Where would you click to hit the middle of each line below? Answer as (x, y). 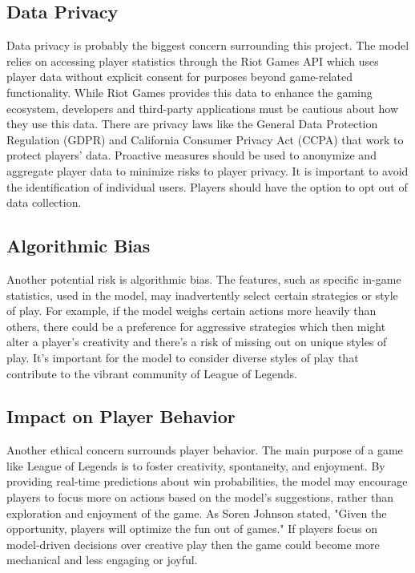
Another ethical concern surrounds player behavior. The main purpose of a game (205, 450)
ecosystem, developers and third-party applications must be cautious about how (203, 108)
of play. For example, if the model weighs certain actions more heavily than (191, 311)
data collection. (44, 202)
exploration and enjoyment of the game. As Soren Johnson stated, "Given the (197, 512)
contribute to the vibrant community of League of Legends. (152, 373)
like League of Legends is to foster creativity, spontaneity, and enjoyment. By (196, 465)
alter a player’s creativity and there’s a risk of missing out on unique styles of (197, 342)
